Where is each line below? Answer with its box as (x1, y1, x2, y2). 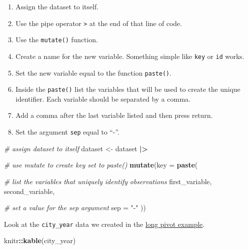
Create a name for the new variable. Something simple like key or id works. (15, 51, 245, 61)
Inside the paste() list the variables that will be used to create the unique (15, 84, 241, 94)
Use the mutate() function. (15, 34, 98, 45)
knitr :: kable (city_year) (4, 235, 76, 246)
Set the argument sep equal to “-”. (15, 127, 120, 137)
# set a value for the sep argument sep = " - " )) (4, 202, 146, 213)
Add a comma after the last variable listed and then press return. (15, 110, 213, 120)
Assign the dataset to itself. (15, 1, 99, 11)
